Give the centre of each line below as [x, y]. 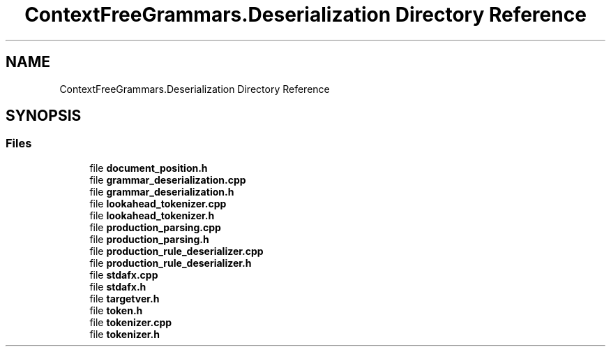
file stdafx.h [118, 286]
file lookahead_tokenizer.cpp [158, 203]
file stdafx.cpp [124, 274]
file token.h [116, 310]
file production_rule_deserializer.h [171, 263]
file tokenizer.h [125, 334]
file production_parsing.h [149, 239]
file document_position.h [149, 168]
